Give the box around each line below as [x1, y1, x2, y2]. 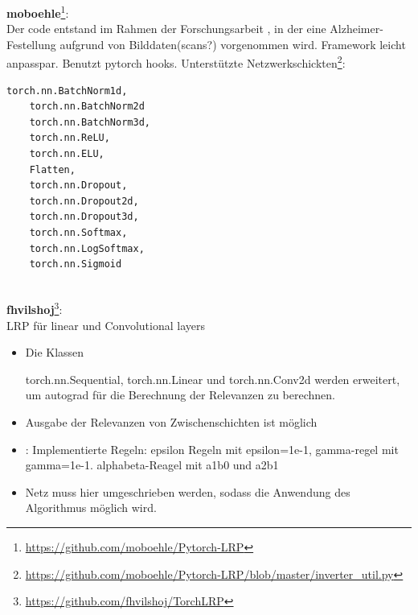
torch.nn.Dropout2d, [29, 195, 139, 207]
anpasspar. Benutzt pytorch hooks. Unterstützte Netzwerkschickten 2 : [6, 52, 346, 72]
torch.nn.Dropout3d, [29, 211, 139, 223]
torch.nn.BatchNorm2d [29, 101, 145, 113]
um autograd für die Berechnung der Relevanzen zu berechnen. [25, 386, 335, 403]
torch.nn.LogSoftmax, [29, 242, 145, 254]
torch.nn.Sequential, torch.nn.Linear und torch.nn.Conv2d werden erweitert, [25, 370, 400, 387]
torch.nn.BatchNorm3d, [29, 116, 150, 128]
